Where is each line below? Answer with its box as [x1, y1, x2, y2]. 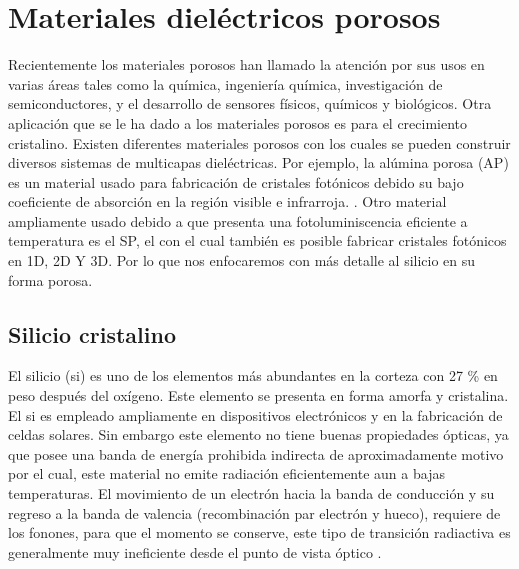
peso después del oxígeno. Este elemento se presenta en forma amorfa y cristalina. [8, 385, 509, 406]
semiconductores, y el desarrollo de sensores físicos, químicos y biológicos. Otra [8, 93, 492, 114]
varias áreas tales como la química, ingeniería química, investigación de [8, 73, 443, 94]
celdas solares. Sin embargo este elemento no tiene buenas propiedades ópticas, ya [8, 424, 509, 445]
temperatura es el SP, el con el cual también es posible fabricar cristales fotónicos [8, 230, 507, 251]
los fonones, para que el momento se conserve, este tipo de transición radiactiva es [8, 522, 511, 543]
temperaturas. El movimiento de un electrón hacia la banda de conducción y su [8, 483, 495, 504]
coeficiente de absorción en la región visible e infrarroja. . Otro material [8, 191, 447, 212]
